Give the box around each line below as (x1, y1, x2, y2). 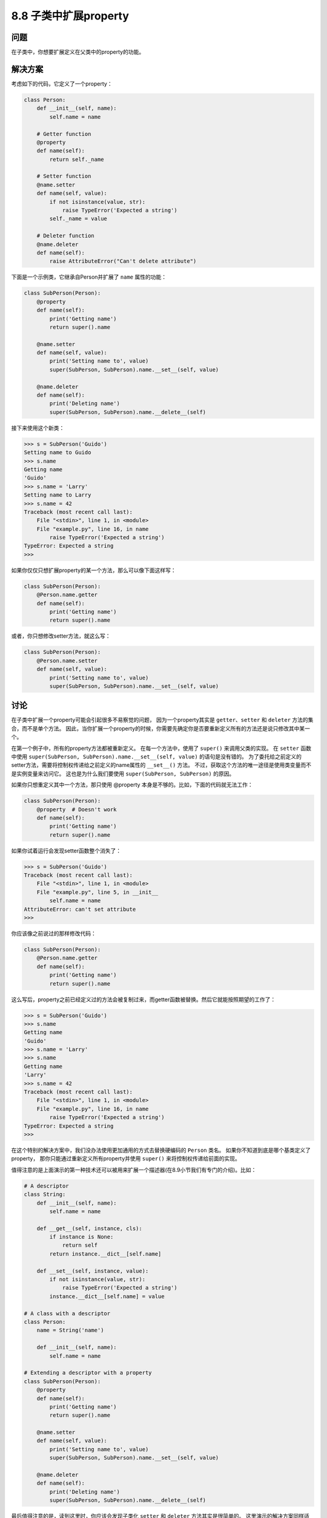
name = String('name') (36, 1327, 104, 1334)
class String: (24, 1191, 66, 1198)
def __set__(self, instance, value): (36, 1267, 149, 1275)
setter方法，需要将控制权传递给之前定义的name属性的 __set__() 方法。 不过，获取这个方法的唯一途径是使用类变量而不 (11, 761, 312, 769)
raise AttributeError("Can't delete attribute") (49, 258, 197, 265)
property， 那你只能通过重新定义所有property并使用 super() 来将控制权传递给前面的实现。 (11, 1155, 240, 1162)
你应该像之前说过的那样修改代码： (11, 930, 96, 937)
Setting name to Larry (24, 492, 91, 499)
